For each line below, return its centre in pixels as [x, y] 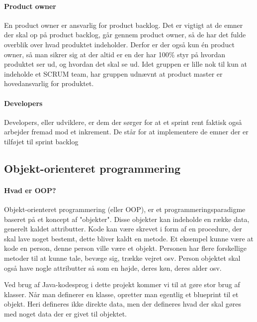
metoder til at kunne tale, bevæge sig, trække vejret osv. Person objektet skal [122, 258]
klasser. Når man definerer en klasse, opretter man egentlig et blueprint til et [121, 294]
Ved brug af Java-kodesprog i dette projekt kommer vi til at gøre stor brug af [122, 284]
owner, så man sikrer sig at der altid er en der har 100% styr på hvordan [115, 54]
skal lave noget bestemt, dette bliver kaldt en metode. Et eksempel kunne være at [129, 238]
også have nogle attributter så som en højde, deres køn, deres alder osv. [113, 268]
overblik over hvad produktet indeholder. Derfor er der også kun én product [119, 44]
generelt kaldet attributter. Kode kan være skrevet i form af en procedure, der [123, 229]
